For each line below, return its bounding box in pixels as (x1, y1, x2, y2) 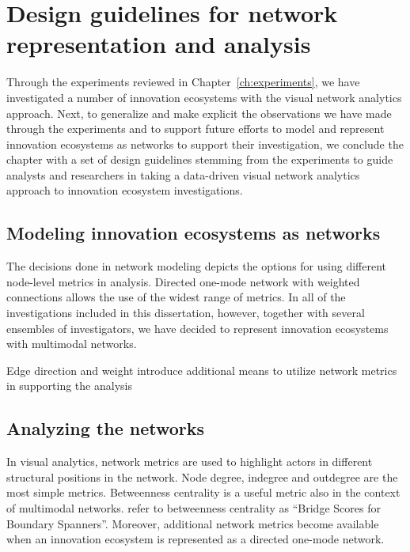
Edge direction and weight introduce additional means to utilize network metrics (6, 361, 397, 378)
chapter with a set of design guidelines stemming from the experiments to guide (6, 151, 393, 168)
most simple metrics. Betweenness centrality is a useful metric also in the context (6, 484, 401, 501)
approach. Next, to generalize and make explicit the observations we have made (6, 104, 392, 121)
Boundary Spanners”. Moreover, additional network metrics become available (6, 515, 379, 531)
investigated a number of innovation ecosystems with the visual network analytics (6, 89, 402, 105)
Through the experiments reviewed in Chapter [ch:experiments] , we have (6, 74, 360, 90)
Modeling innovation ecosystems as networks (6, 221, 381, 245)
